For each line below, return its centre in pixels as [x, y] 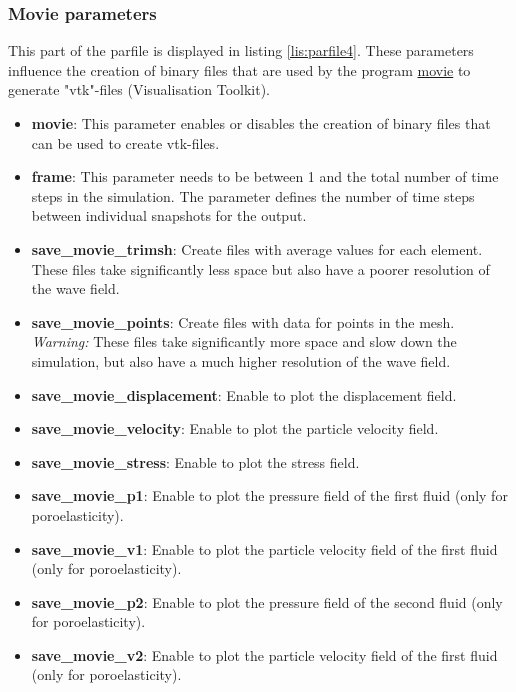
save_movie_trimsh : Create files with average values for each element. [257, 248]
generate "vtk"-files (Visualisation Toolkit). [139, 89]
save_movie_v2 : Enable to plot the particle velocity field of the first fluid [264, 654]
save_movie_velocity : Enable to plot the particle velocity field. [235, 428]
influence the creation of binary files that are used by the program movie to [239, 69]
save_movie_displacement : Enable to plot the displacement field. [244, 394]
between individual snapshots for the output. [169, 215]
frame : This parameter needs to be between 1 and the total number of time [265, 176]
